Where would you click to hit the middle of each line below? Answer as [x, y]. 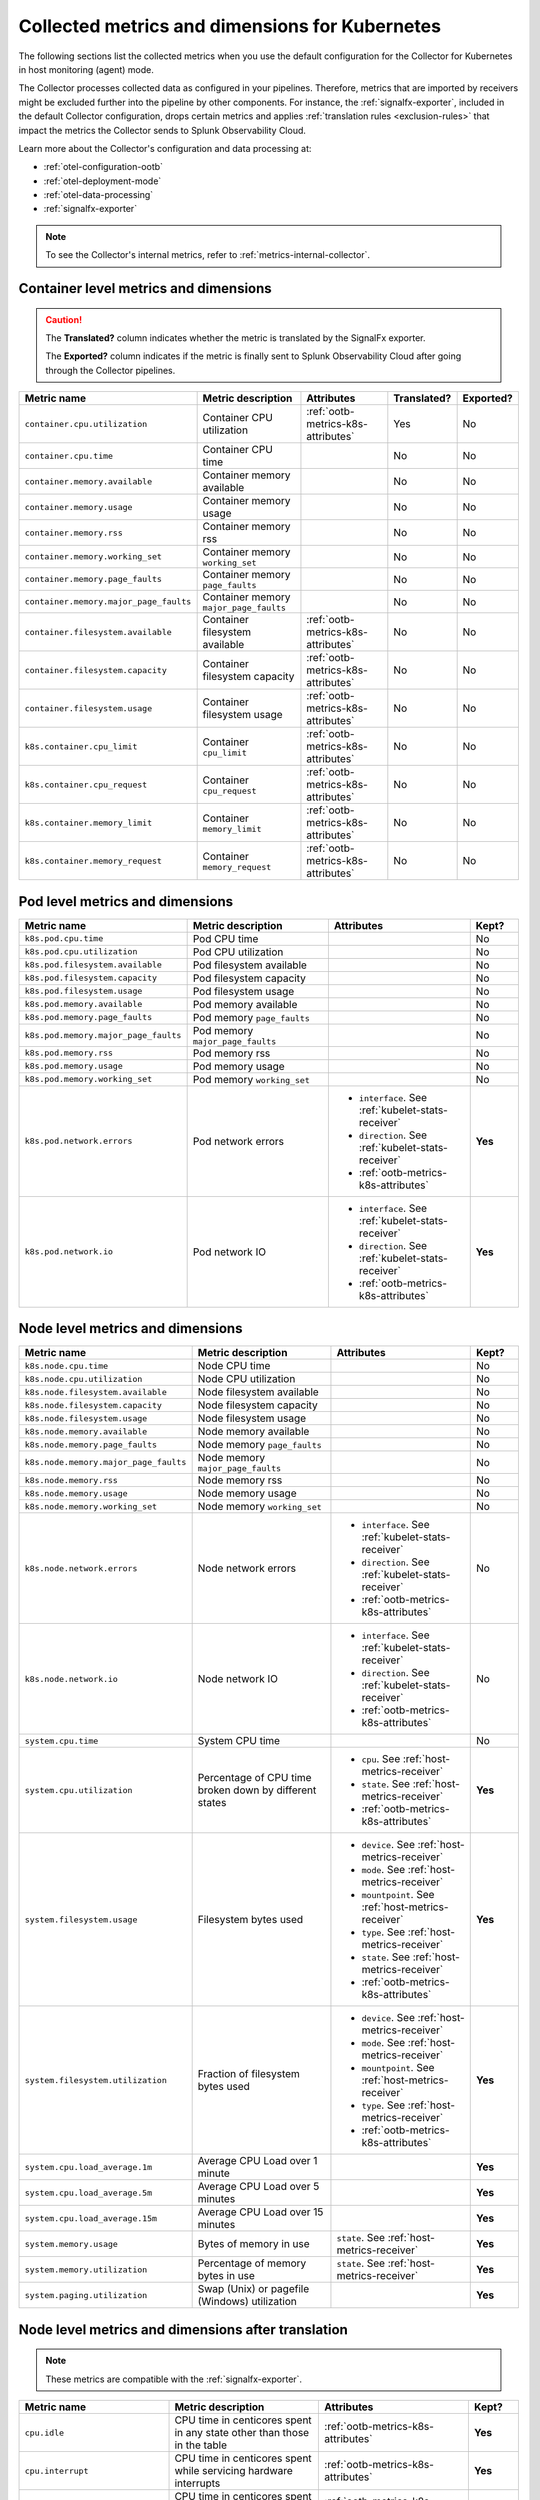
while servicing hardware [234, 2471]
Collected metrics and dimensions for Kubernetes [230, 26]
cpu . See [381, 1759]
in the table [201, 2445]
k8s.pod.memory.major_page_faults [103, 1035]
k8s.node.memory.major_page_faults [105, 1462]
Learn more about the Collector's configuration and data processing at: [165, 148]
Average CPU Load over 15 [260, 2212]
